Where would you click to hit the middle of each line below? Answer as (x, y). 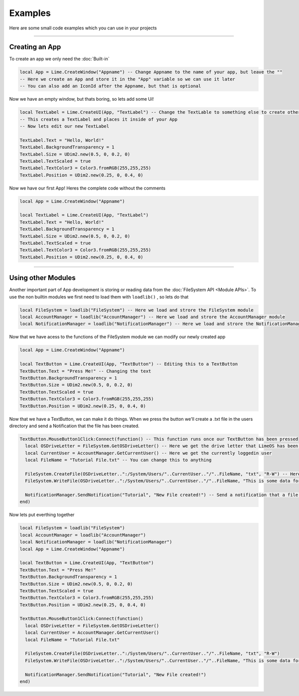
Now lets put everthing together (42, 515)
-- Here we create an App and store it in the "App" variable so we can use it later (127, 79)
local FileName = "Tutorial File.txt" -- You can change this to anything (118, 460)
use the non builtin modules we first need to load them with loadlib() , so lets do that (99, 297)
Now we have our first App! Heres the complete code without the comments (87, 188)
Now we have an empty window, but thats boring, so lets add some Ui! (81, 99)
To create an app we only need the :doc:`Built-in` (59, 59)
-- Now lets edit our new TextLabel (65, 126)
